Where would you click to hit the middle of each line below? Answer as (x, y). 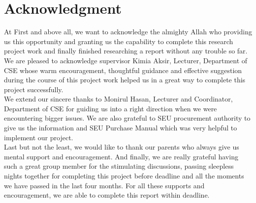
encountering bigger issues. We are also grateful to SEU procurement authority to (127, 118)
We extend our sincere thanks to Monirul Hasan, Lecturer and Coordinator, (118, 99)
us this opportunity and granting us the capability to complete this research (119, 41)
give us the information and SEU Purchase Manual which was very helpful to (121, 128)
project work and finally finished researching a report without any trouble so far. (126, 51)
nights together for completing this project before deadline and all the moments (124, 176)
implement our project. (39, 137)
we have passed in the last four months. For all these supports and (104, 185)
